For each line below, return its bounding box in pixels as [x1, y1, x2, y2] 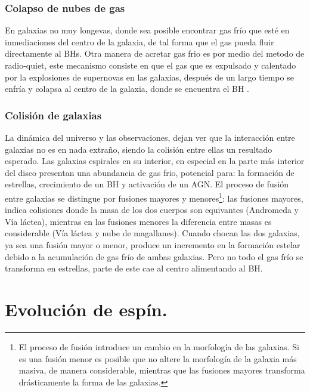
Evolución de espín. [5, 297, 168, 321]
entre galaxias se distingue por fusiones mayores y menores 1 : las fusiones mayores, [5, 190, 303, 204]
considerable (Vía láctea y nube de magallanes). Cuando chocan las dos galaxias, [5, 227, 300, 239]
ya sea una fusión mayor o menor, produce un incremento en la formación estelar [5, 239, 300, 251]
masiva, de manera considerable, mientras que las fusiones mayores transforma [18, 364, 305, 376]
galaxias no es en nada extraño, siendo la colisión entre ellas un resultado [5, 143, 272, 155]
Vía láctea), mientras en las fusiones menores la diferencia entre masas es [5, 215, 272, 227]
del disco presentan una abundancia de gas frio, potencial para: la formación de [5, 166, 294, 178]
